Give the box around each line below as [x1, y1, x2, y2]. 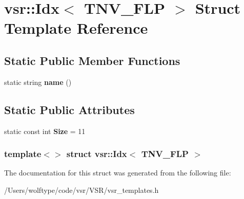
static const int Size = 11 [4, 125, 86, 136]
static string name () [4, 76, 72, 87]
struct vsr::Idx [66, 147, 127, 160]
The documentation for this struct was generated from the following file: [4, 167, 231, 178]
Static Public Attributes [4, 101, 135, 117]
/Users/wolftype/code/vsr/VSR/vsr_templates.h [4, 184, 159, 195]
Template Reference [4, 17, 148, 38]
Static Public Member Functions [4, 52, 180, 68]
